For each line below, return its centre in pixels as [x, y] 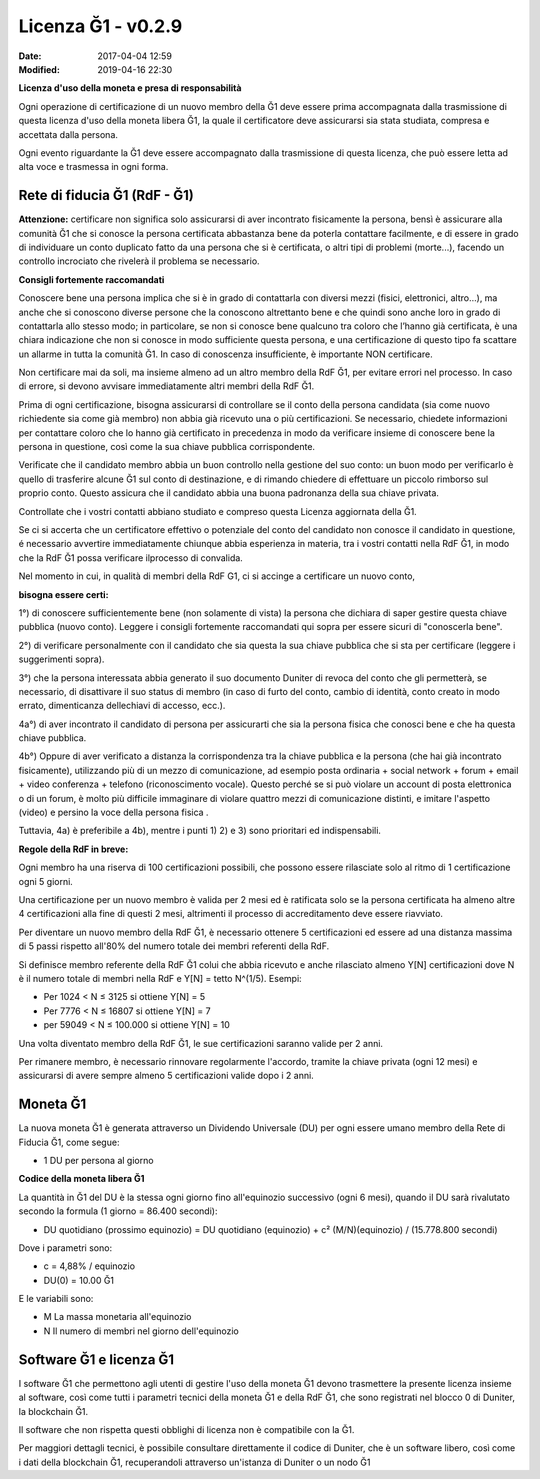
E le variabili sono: [56, 1299]
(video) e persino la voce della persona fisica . [113, 812]
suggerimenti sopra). [61, 659]
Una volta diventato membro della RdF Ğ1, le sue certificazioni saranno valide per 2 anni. [201, 1043]
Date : [30, 56]
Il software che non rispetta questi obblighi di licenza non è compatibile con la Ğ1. [186, 1429]
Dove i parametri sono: [65, 1247]
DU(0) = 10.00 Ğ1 [79, 1280]
